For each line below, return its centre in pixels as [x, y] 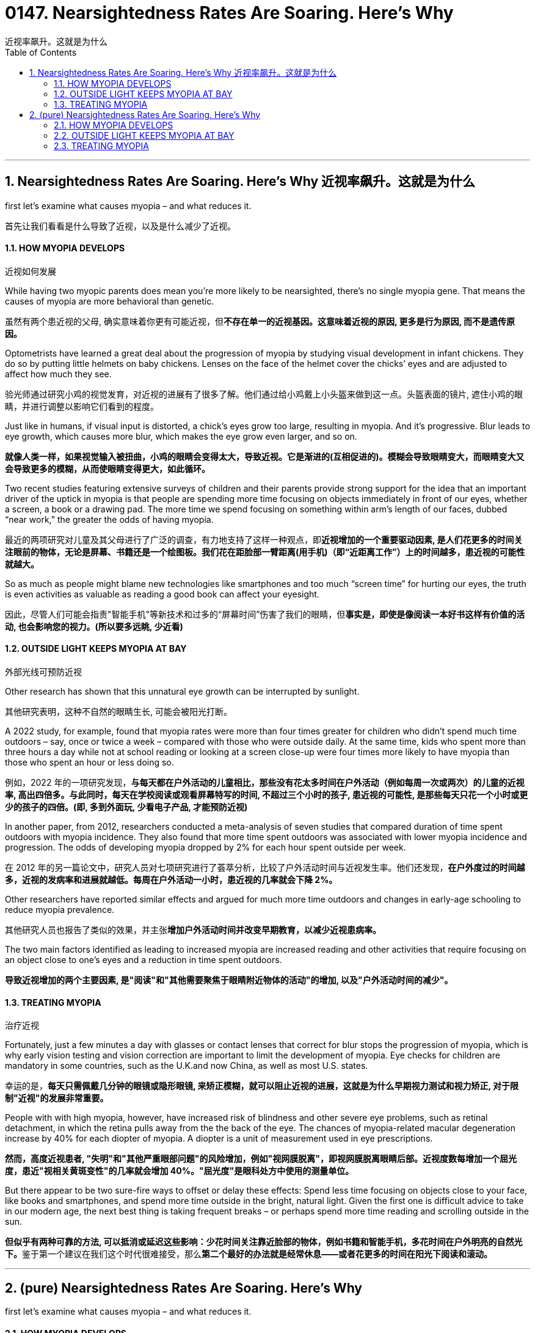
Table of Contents [41, 52]
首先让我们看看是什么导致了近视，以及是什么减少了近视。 [120, 226]
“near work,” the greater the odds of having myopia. [109, 519]
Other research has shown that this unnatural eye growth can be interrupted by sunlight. [182, 692]
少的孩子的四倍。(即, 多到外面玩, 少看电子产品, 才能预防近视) [126, 807]
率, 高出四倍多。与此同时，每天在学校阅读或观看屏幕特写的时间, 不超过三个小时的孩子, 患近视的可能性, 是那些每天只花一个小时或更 [267, 795]
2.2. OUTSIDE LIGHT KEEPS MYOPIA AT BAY [144, 135]
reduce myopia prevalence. [60, 910]
